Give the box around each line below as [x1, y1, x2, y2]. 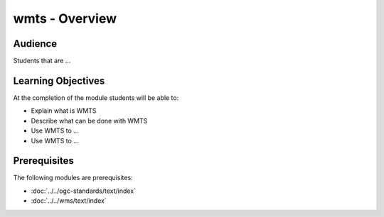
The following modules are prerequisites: [13, 174, 133, 182]
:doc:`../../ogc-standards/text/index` [31, 187, 137, 195]
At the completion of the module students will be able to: [13, 93, 179, 102]
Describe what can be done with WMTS [31, 116, 148, 125]
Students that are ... [13, 57, 71, 65]
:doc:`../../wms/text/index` [31, 196, 107, 205]
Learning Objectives [13, 74, 105, 87]
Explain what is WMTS [31, 106, 97, 115]
